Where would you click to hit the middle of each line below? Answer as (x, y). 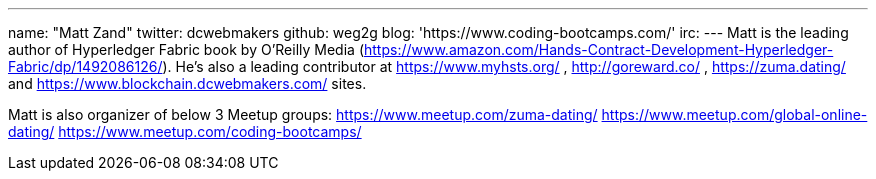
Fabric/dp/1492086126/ (85, 66)
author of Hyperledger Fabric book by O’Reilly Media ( (186, 49)
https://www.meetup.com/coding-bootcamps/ (210, 131)
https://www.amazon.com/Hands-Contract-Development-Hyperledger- (598, 49)
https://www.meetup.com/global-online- (734, 114)
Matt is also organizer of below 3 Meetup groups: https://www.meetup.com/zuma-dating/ (303, 114)
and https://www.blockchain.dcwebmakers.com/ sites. (187, 83)
